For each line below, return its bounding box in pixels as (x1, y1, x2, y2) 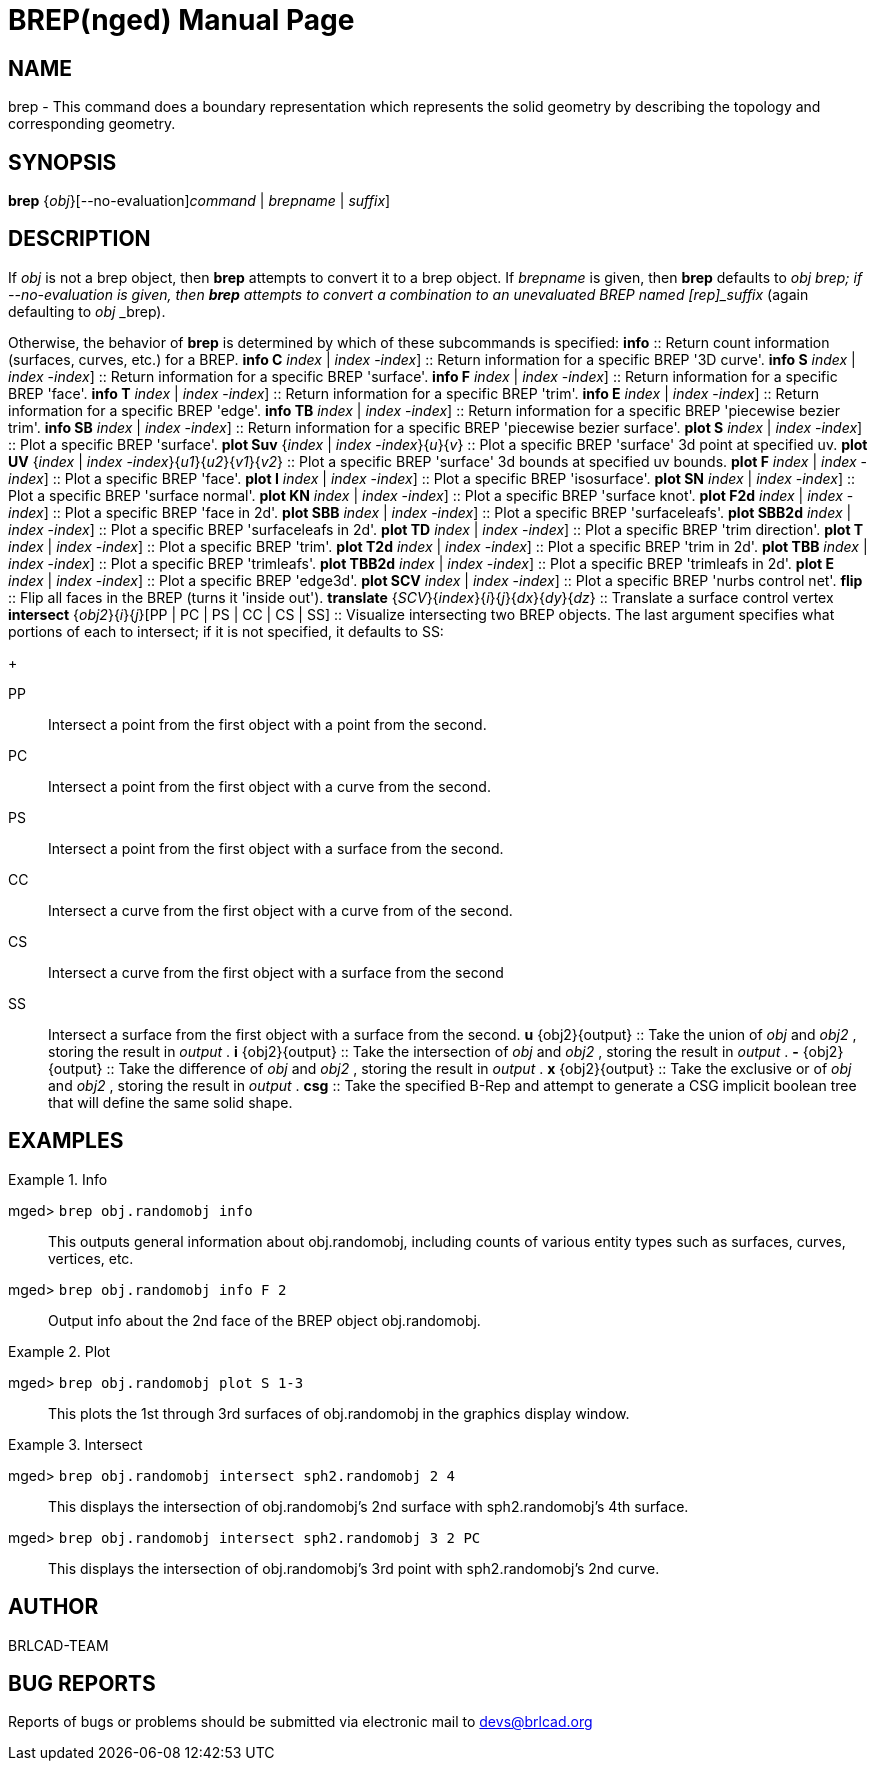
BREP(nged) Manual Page (8, 3, 355, 37)
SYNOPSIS (8, 149, 117, 175)
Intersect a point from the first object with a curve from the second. (48, 777, 491, 795)
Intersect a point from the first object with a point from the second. (48, 715, 487, 733)
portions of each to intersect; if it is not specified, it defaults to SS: (8, 622, 444, 640)
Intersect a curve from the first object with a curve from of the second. (48, 901, 513, 919)
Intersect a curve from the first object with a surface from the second (48, 963, 504, 981)
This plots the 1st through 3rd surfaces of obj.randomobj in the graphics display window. (48, 1404, 630, 1422)
